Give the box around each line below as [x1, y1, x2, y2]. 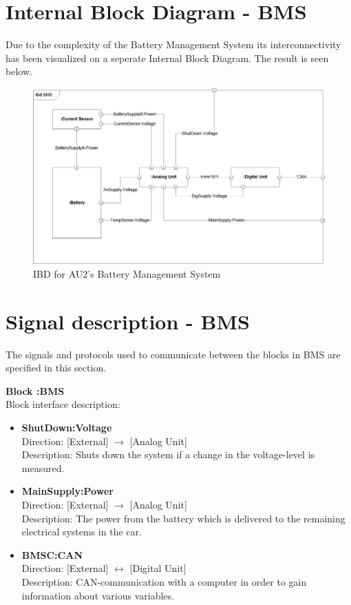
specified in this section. [6, 360, 107, 375]
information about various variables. [21, 588, 174, 602]
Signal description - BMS [6, 307, 250, 335]
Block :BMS [6, 383, 65, 398]
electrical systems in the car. [21, 524, 142, 539]
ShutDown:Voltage [21, 420, 112, 435]
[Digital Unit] [129, 561, 187, 575]
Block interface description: [6, 397, 120, 411]
